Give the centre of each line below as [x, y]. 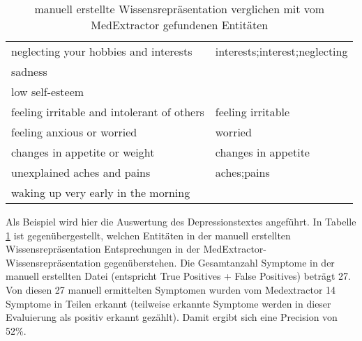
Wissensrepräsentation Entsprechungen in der [103, 249]
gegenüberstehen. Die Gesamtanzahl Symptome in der [219, 262]
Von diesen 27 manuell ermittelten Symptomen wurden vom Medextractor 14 [171, 289]
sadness [29, 71]
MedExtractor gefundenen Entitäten [180, 25]
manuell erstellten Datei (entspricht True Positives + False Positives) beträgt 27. [178, 276]
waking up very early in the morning [101, 192]
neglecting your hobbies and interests [102, 51]
